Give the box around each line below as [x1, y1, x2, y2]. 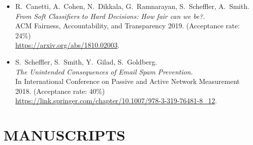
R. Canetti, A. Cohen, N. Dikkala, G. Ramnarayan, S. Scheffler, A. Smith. [15, 1, 250, 11]
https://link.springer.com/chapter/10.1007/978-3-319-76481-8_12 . [15, 95, 217, 106]
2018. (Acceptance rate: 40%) [15, 85, 105, 96]
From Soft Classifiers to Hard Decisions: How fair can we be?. [15, 10, 205, 21]
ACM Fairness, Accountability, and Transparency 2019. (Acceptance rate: [15, 20, 240, 31]
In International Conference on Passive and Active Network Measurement [15, 76, 240, 86]
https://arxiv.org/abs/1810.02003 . [15, 40, 120, 50]
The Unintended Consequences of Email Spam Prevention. [15, 66, 193, 76]
